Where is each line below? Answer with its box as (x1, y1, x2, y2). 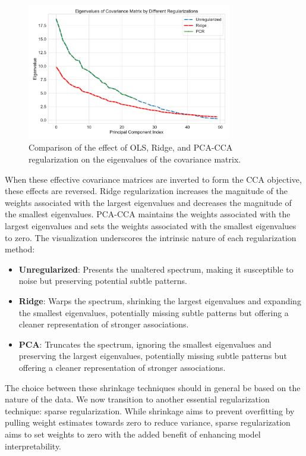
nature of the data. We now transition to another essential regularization (5, 393, 270, 405)
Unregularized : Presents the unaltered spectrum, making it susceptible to (18, 263, 294, 275)
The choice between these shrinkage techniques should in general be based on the (5, 381, 301, 393)
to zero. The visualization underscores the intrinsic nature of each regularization (5, 231, 296, 243)
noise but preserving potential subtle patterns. (18, 274, 187, 287)
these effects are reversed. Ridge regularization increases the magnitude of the (5, 185, 288, 197)
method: (5, 243, 35, 255)
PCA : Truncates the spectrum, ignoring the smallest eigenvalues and (18, 338, 272, 350)
